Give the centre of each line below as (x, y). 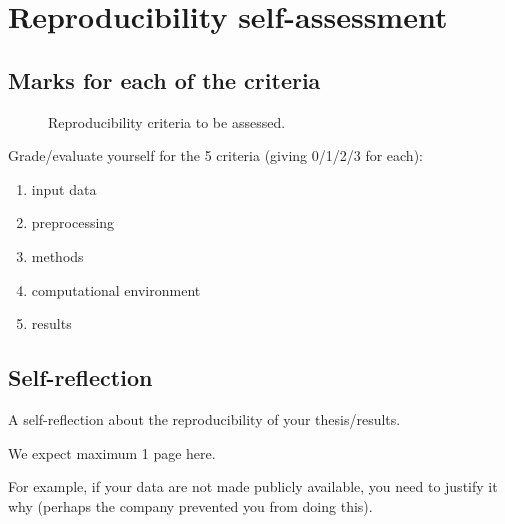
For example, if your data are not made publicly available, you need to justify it (253, 486)
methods (57, 255)
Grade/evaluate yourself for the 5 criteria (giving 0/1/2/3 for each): (215, 155)
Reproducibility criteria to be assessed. (167, 121)
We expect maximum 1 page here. (112, 452)
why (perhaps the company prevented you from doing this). (190, 505)
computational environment (116, 289)
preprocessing (73, 222)
